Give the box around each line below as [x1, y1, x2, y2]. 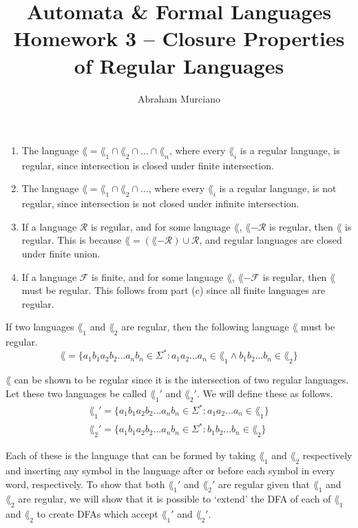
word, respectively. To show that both [6, 476, 165, 491]
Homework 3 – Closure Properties [13, 24, 345, 52]
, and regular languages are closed [199, 233, 342, 247]
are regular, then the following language [121, 319, 289, 334]
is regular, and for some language [90, 219, 231, 233]
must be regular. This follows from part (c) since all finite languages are [21, 283, 326, 297]
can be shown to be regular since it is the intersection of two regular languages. [14, 372, 349, 387]
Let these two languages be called [6, 386, 147, 400]
